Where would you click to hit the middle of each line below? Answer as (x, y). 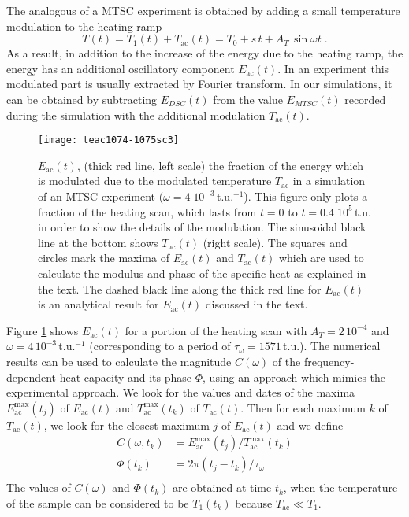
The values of (39, 487)
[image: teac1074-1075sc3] (108, 140)
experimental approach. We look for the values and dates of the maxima (181, 392)
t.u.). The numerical (332, 346)
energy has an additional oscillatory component (121, 68)
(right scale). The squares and (275, 242)
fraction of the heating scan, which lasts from (147, 211)
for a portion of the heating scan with (216, 330)
